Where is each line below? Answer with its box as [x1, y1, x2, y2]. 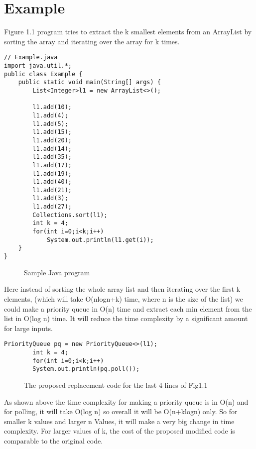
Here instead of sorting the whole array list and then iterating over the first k [4, 284, 241, 294]
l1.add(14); [32, 145, 72, 152]
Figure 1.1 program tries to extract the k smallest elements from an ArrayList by [4, 26, 252, 37]
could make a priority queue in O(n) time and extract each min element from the [4, 303, 252, 314]
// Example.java [4, 54, 58, 61]
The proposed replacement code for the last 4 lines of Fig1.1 [24, 379, 208, 390]
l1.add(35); [32, 153, 72, 161]
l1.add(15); [32, 128, 72, 136]
